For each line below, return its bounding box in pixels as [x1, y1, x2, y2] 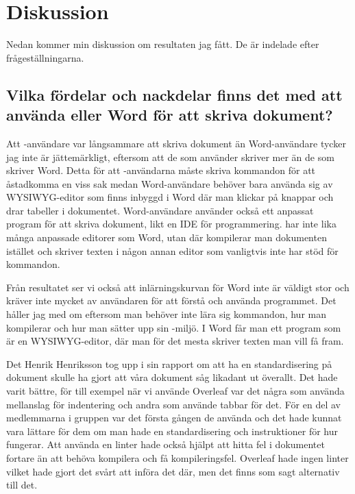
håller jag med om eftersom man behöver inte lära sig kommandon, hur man [6, 307, 326, 321]
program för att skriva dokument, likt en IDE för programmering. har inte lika [6, 217, 336, 231]
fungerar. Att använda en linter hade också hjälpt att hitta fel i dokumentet [6, 437, 325, 452]
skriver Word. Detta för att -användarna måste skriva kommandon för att [6, 163, 316, 177]
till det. [6, 478, 38, 492]
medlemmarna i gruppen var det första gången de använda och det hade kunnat [6, 410, 342, 425]
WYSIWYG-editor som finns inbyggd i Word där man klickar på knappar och [6, 190, 334, 204]
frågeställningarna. [6, 50, 84, 64]
